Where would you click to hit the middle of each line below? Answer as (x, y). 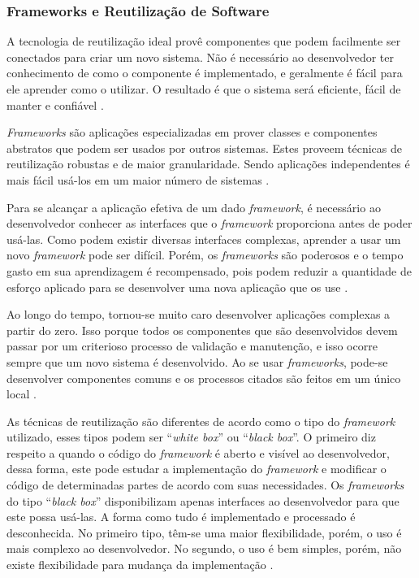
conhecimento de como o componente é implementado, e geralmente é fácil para (205, 73)
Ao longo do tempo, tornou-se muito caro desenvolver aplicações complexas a (199, 314)
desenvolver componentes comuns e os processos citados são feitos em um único (204, 378)
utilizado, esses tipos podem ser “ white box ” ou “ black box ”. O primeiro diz (191, 437)
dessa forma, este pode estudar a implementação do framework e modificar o (197, 469)
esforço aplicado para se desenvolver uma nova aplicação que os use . (177, 287)
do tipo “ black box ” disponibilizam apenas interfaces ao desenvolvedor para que (203, 500)
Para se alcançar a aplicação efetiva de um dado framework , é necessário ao (194, 207)
